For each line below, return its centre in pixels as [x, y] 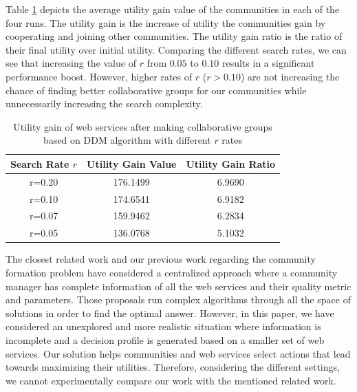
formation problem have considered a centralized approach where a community [172, 272]
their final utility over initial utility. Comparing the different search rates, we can [176, 49]
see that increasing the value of [71, 63]
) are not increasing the [290, 76]
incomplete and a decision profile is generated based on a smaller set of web [165, 339]
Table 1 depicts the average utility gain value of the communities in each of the [173, 9]
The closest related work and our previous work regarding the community [161, 259]
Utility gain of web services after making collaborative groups [143, 126]
